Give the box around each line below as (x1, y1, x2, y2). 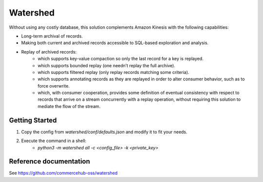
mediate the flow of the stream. (38, 103, 101, 109)
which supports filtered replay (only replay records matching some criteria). (38, 69, 189, 75)
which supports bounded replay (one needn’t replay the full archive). (38, 62, 175, 68)
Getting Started (9, 116, 57, 124)
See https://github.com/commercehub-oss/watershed (9, 170, 118, 176)
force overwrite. (38, 83, 70, 89)
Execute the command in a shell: (21, 138, 87, 144)
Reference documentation (9, 157, 90, 165)
